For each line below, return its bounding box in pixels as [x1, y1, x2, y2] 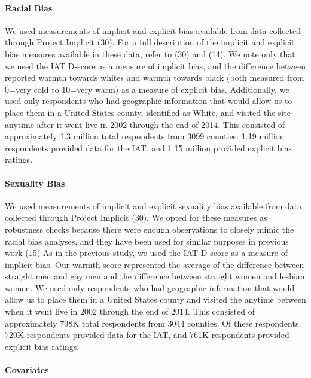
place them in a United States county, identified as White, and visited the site [5, 106, 291, 118]
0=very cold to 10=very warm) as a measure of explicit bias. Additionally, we [5, 83, 289, 95]
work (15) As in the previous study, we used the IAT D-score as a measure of [5, 246, 288, 259]
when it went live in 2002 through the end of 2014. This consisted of [5, 305, 255, 318]
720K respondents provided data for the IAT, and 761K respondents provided [5, 328, 289, 341]
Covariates [5, 364, 49, 376]
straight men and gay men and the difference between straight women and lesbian [5, 270, 305, 282]
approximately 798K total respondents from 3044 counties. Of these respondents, [5, 316, 301, 329]
